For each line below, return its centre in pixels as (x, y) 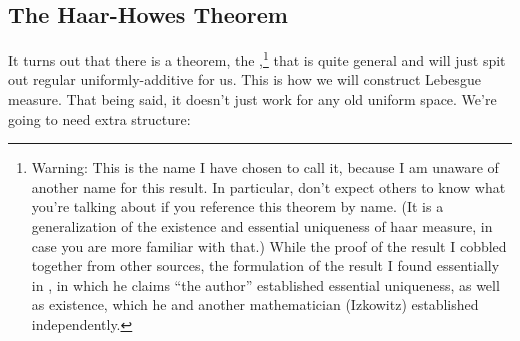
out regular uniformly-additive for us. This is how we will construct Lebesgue (244, 79)
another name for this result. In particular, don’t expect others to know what (268, 186)
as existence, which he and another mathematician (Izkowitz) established (255, 304)
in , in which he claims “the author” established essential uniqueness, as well (265, 284)
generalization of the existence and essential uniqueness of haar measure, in (262, 226)
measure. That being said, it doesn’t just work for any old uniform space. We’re (252, 99)
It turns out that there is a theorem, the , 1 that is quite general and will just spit (257, 58)
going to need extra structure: (99, 118)
